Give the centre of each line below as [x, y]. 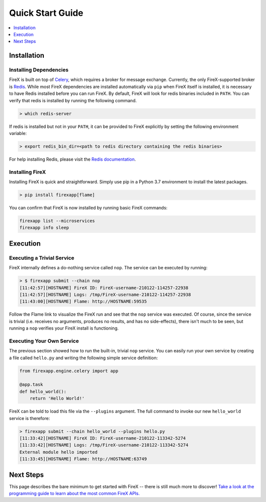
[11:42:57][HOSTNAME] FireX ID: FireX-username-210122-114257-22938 [104, 288]
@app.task [31, 385]
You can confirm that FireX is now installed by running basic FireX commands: [88, 208]
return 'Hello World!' [57, 398]
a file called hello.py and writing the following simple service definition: [83, 358]
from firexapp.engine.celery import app [69, 371]
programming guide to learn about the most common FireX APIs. [74, 494]
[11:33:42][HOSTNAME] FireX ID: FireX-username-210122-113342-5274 [103, 438]
